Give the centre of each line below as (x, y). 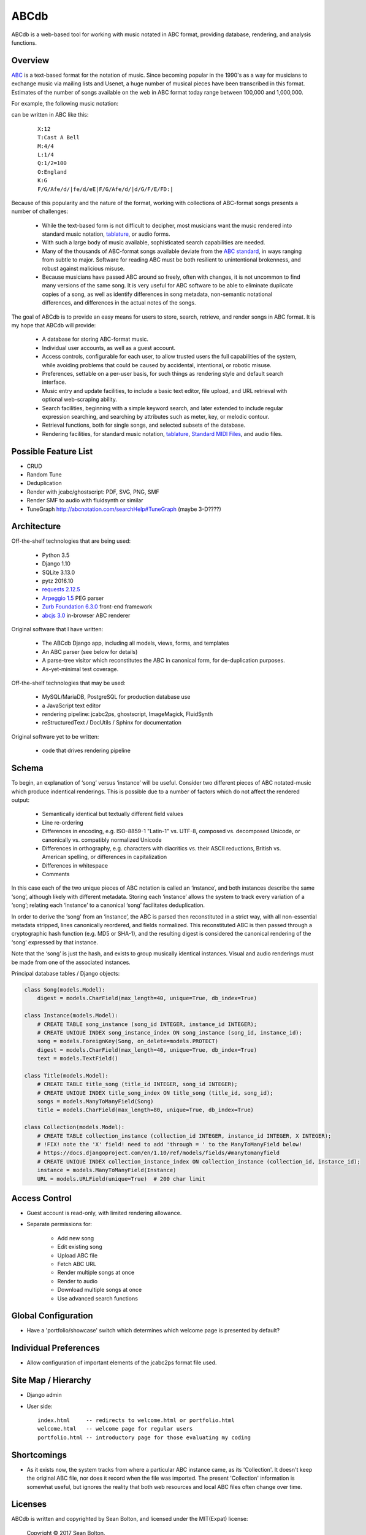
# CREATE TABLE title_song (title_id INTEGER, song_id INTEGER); (137, 1084)
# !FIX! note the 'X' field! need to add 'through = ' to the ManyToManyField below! (170, 1144)
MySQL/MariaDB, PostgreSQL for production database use (116, 697)
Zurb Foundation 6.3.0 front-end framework (97, 607)
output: (21, 800)
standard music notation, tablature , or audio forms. (106, 234)
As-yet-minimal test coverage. (80, 669)
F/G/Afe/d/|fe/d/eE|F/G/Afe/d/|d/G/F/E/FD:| (106, 189)
